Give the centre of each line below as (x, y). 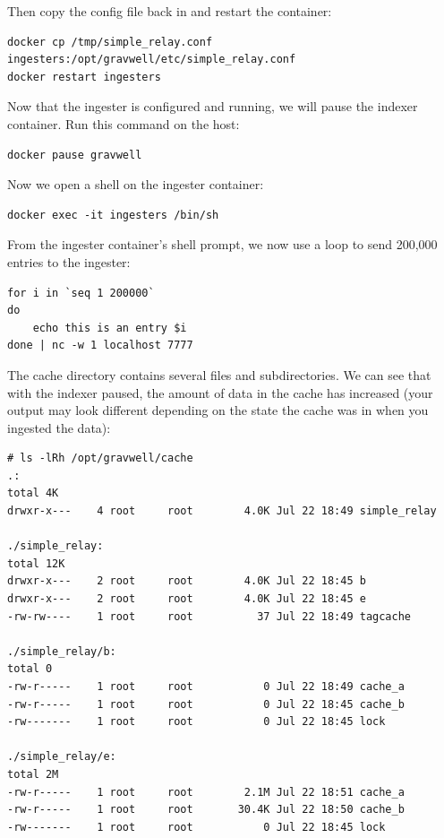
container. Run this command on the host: (124, 123)
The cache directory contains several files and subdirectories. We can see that (219, 374)
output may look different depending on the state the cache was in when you (218, 410)
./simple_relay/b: (62, 651)
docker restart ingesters (84, 77)
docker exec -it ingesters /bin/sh (113, 215)
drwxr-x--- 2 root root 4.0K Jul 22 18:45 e (187, 599)
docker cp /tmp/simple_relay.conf (110, 42)
